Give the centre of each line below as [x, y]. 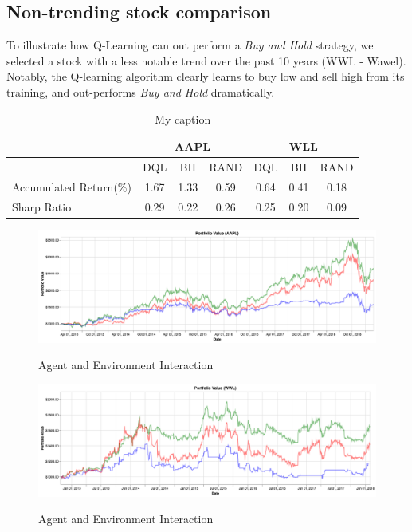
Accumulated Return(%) [72, 186]
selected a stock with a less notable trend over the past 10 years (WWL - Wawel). [206, 60]
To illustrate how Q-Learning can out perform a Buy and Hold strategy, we [190, 45]
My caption [183, 118]
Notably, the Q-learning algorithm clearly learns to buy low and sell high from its [206, 76]
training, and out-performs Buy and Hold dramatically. [141, 91]
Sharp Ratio [42, 206]
